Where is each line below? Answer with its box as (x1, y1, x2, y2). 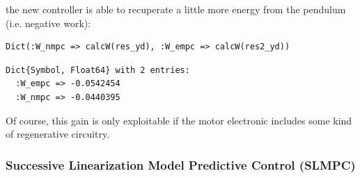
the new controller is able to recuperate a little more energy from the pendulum (6, 2, 346, 16)
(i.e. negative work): (6, 15, 91, 30)
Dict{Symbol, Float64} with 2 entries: (6, 65, 190, 75)
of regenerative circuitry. (6, 127, 110, 141)
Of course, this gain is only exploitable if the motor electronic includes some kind (6, 113, 352, 127)
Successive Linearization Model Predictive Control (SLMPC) (6, 156, 356, 173)
